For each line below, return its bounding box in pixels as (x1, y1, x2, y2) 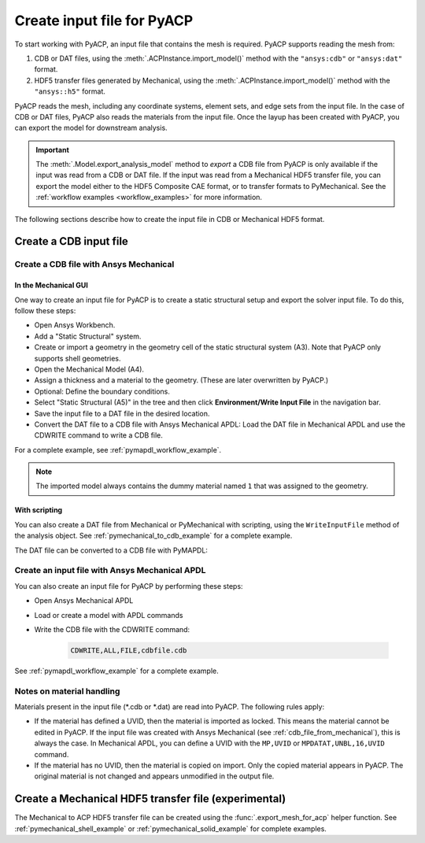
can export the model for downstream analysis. (14, 123, 168, 133)
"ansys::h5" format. (34, 87, 106, 96)
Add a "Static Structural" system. (34, 331, 142, 341)
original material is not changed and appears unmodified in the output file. (34, 771, 275, 781)
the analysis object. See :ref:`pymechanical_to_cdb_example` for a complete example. (14, 531, 293, 541)
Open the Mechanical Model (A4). (34, 364, 145, 374)
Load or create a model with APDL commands (34, 610, 183, 619)
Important (35, 145, 70, 154)
